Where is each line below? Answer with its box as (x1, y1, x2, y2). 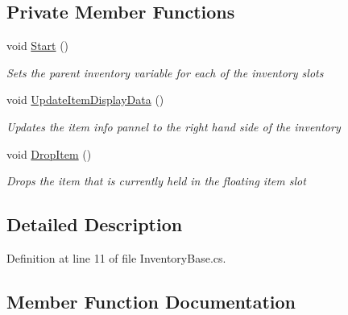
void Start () (6, 37, 69, 54)
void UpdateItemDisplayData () (6, 91, 164, 108)
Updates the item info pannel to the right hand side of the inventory (6, 118, 341, 135)
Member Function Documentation (6, 288, 296, 313)
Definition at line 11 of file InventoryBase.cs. (6, 249, 226, 266)
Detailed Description (6, 212, 183, 237)
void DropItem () (6, 145, 92, 162)
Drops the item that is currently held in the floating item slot (6, 172, 306, 189)
